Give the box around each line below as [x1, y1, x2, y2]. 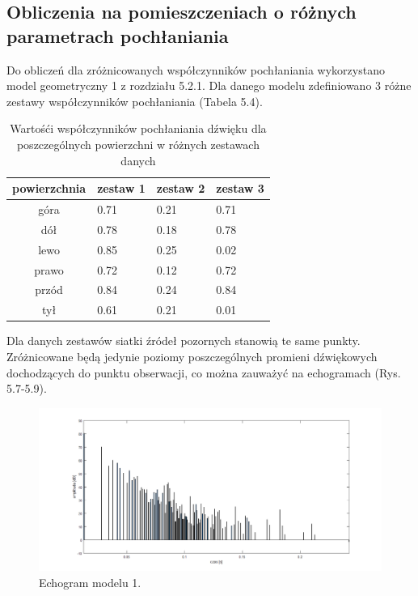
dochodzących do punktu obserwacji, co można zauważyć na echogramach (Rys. [6, 364, 401, 381]
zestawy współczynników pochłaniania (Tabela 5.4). [6, 92, 263, 109]
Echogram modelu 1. [39, 573, 141, 590]
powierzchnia [12, 180, 87, 197]
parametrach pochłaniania [6, 23, 229, 48]
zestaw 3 [216, 180, 264, 197]
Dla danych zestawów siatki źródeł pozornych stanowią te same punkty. [6, 332, 361, 349]
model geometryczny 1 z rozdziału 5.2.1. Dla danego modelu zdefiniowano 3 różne [6, 77, 412, 94]
